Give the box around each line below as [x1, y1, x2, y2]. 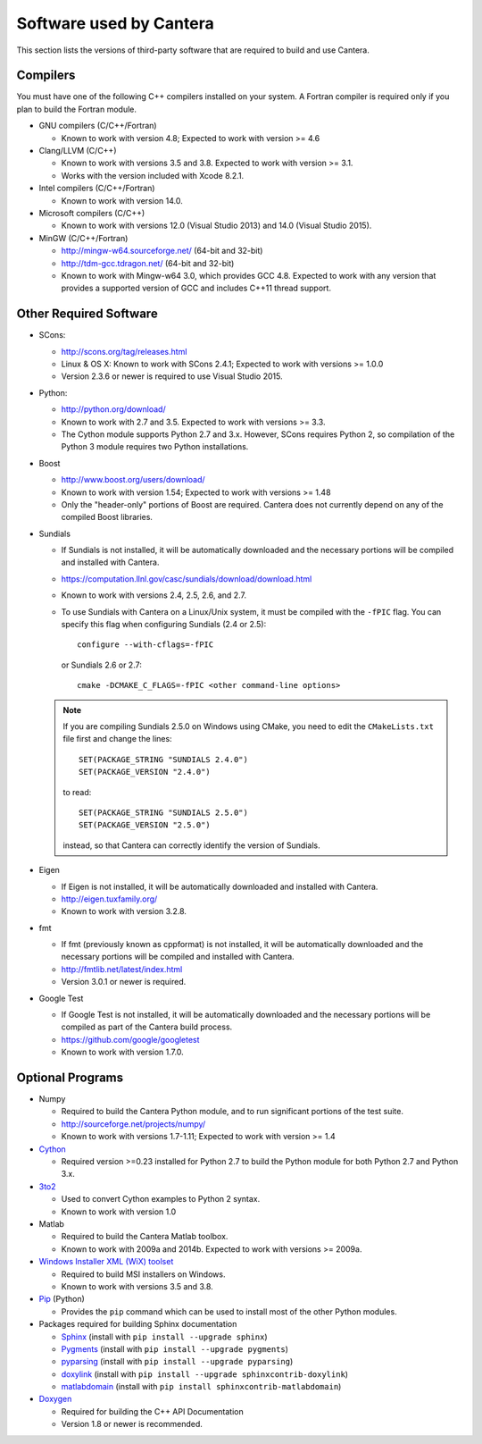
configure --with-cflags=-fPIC [77, 640, 214, 650]
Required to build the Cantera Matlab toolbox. [61, 1231, 229, 1242]
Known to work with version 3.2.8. [61, 906, 187, 917]
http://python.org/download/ [61, 404, 166, 415]
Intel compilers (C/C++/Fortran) [38, 183, 155, 194]
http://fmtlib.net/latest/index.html [61, 963, 183, 974]
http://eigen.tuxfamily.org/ [61, 894, 158, 904]
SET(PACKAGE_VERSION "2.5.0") [79, 820, 212, 830]
